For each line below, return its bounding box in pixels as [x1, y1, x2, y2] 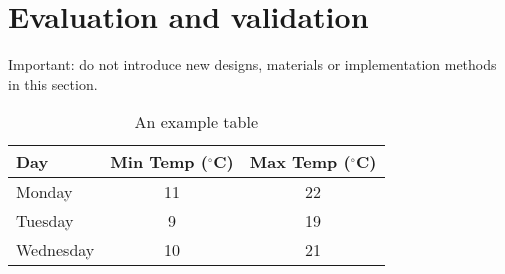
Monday [16, 180, 73, 204]
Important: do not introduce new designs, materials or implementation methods [8, 54, 497, 75]
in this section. [8, 73, 98, 94]
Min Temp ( [110, 150, 208, 174]
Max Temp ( [249, 150, 351, 174]
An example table [134, 110, 259, 134]
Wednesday [16, 238, 95, 262]
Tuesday [16, 209, 74, 233]
